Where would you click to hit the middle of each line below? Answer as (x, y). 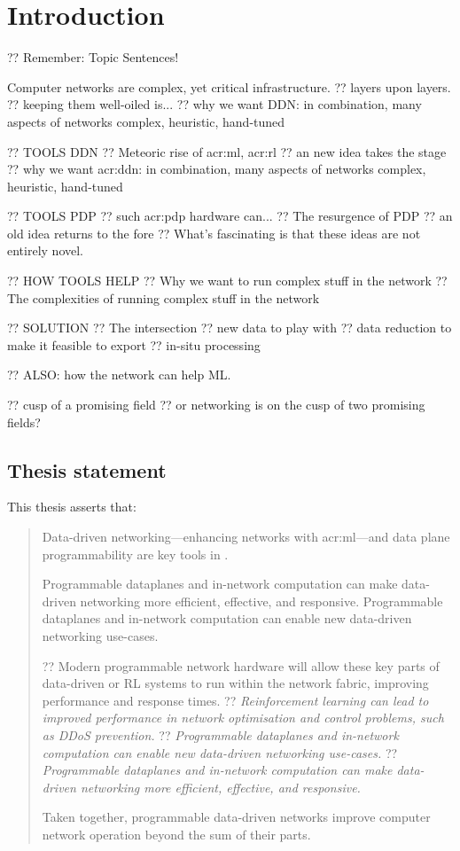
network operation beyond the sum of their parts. (176, 834)
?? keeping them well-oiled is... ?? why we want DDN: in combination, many (214, 104)
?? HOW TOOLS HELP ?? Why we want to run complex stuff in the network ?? (227, 281)
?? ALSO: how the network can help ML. (119, 375)
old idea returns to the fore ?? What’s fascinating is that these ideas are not (214, 233)
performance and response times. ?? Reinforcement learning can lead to (235, 700)
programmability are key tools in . (135, 554)
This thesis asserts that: (72, 507)
